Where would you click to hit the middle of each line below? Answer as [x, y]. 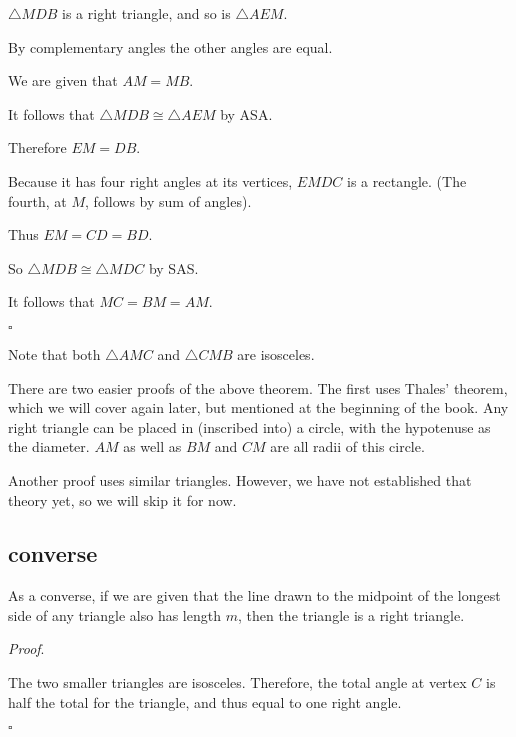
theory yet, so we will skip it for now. [122, 499]
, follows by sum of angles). [168, 200]
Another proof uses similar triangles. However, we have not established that [240, 479]
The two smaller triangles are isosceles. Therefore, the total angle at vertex [237, 682]
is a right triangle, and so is [146, 13]
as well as [152, 446]
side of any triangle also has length [114, 614]
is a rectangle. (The [407, 180]
